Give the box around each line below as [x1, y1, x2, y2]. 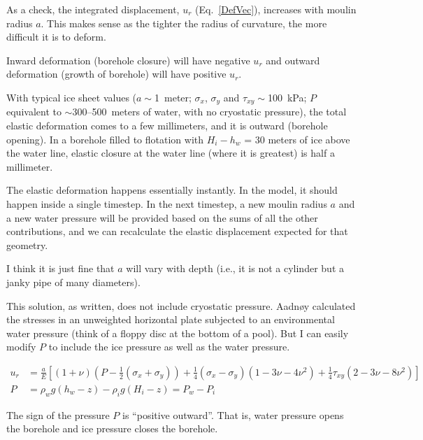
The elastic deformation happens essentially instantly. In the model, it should [6, 183, 338, 197]
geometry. [6, 237, 48, 252]
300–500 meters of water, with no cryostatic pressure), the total [72, 104, 347, 119]
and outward [266, 52, 320, 67]
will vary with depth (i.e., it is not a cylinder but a [126, 261, 344, 276]
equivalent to [6, 104, 62, 119]
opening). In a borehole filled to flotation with [6, 132, 204, 146]
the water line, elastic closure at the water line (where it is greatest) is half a [6, 146, 335, 160]
